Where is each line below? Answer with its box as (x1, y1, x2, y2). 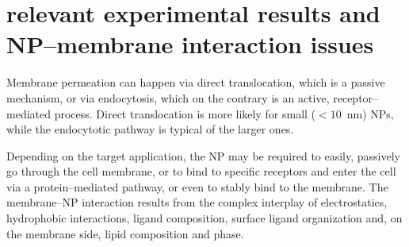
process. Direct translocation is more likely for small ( (54, 105, 316, 122)
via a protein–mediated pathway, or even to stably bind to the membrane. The (6, 178, 388, 195)
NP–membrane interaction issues (6, 28, 374, 60)
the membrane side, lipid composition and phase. (6, 225, 244, 241)
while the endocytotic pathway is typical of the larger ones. (6, 121, 294, 137)
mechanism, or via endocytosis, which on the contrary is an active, (6, 89, 330, 106)
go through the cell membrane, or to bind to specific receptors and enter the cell (6, 163, 396, 179)
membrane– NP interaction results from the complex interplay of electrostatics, (6, 194, 388, 210)
